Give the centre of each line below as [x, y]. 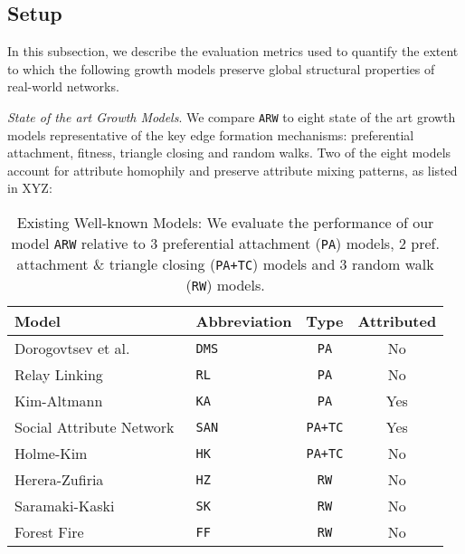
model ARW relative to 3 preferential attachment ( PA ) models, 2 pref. [225, 244]
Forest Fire [49, 532]
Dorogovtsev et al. [72, 349]
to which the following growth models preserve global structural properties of [221, 68]
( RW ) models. [225, 285]
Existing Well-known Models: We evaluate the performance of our [225, 223]
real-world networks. [63, 86]
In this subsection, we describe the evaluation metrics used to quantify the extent [233, 51]
